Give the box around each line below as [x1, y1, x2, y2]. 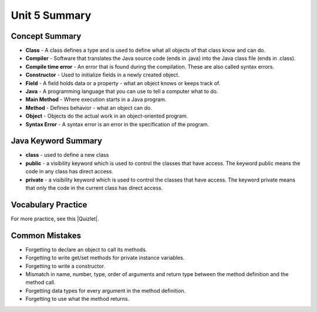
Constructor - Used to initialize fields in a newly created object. [25, 71, 180, 79]
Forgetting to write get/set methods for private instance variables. [25, 254, 185, 261]
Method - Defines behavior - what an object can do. [25, 104, 152, 111]
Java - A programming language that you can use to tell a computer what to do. [25, 88, 218, 95]
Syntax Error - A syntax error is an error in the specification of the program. [25, 120, 210, 128]
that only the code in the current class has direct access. [25, 184, 163, 192]
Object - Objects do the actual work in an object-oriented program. [25, 112, 188, 120]
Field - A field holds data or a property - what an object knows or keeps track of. [25, 79, 221, 86]
